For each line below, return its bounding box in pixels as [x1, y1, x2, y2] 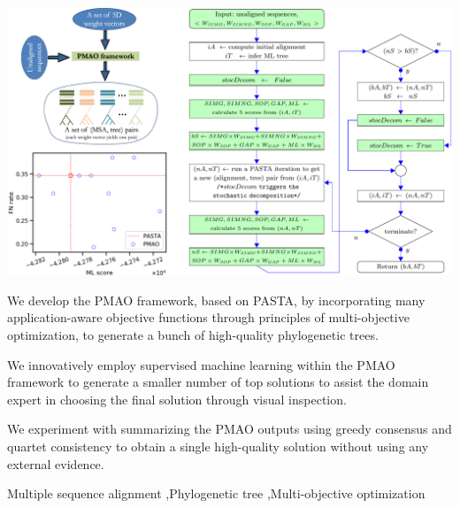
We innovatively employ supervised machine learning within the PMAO [7, 355, 395, 373]
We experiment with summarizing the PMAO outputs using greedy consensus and [7, 419, 452, 438]
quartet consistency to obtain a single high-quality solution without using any [7, 436, 429, 455]
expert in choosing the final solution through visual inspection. [7, 389, 347, 408]
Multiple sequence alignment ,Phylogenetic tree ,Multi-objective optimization [7, 484, 425, 503]
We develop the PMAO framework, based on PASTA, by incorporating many [7, 290, 425, 309]
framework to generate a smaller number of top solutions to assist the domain [7, 373, 429, 391]
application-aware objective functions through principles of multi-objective [7, 308, 410, 327]
